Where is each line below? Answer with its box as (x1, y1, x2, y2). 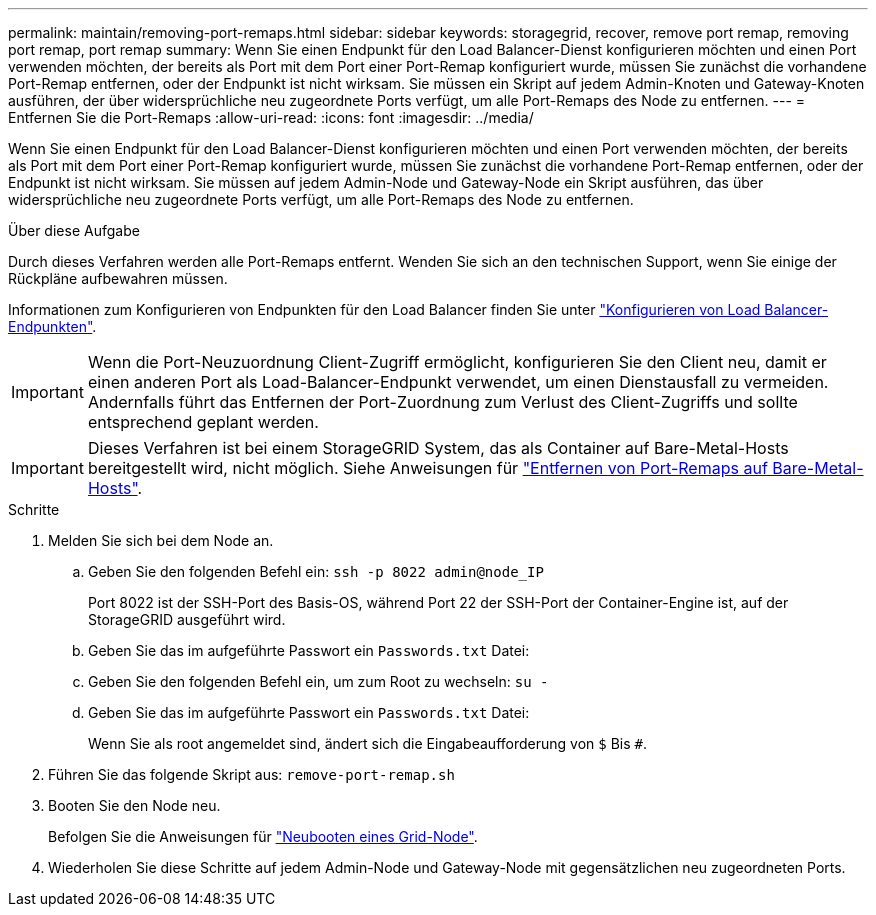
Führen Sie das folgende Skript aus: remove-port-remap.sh (48, 766, 455, 783)
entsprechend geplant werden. (87, 412, 319, 432)
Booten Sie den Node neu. (48, 797, 221, 814)
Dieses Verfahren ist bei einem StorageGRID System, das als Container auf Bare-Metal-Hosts (87, 438, 789, 458)
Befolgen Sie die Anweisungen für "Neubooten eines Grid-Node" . (48, 828, 478, 845)
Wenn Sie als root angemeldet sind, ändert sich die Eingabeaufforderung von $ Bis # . (88, 735, 647, 752)
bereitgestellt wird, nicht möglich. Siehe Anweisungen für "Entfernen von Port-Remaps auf (87, 458, 768, 478)
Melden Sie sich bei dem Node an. (48, 532, 274, 549)
